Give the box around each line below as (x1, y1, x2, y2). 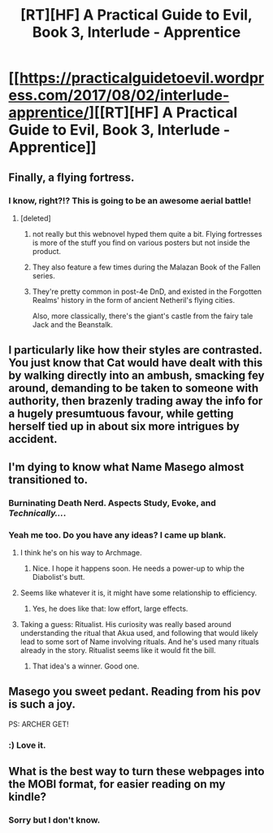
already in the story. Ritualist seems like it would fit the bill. (19, 645, 217, 655)
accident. (8, 432, 58, 446)
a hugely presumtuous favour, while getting (8, 407, 234, 421)
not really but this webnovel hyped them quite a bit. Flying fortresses (32, 229, 262, 239)
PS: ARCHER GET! (8, 719, 69, 729)
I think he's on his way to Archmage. (19, 547, 142, 557)
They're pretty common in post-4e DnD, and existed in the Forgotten (32, 287, 262, 296)
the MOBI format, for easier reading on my (8, 778, 226, 791)
